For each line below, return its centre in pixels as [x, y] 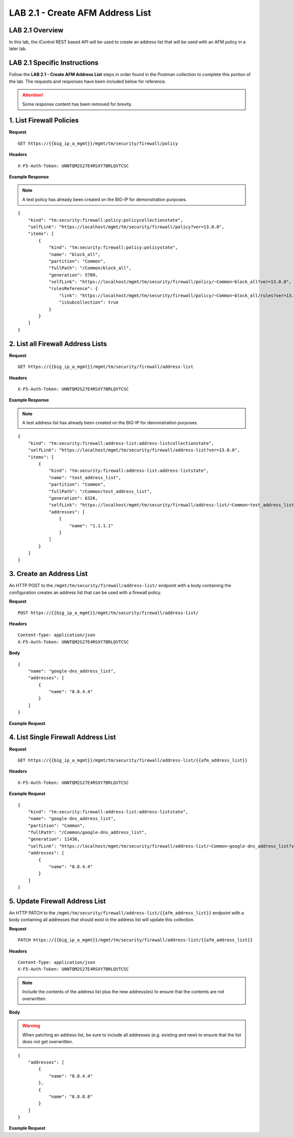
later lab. [18, 49]
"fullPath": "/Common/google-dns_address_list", [87, 832]
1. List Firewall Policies [44, 120]
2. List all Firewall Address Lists [58, 344]
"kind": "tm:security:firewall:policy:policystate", [113, 247]
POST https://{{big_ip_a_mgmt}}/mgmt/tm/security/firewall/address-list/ [108, 613]
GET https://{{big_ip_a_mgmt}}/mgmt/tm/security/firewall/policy [98, 143]
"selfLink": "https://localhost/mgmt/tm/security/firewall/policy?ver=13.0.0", [126, 227]
